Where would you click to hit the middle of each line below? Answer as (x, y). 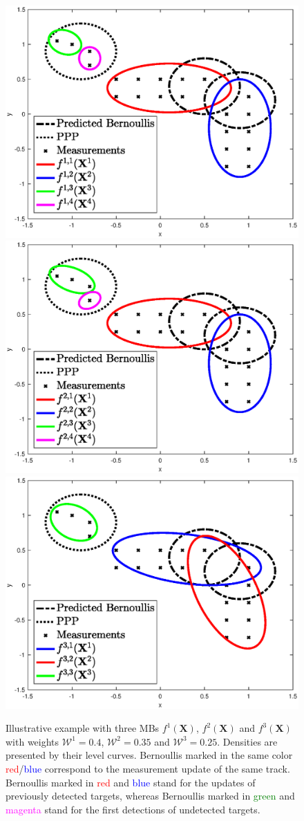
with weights (32, 741)
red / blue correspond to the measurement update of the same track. (148, 768)
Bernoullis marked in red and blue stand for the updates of (131, 782)
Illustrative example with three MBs (83, 728)
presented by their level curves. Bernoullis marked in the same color (149, 755)
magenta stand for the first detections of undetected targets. (133, 809)
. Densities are (247, 741)
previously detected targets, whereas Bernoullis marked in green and (150, 796)
